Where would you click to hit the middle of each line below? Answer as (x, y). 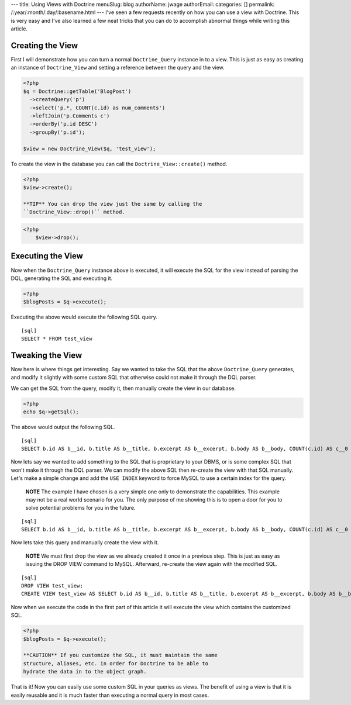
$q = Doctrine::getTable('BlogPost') (77, 91)
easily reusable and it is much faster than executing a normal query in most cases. (110, 695)
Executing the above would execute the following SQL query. (84, 317)
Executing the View (47, 256)
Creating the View (44, 45)
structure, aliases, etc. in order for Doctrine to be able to (116, 663)
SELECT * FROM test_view (57, 339)
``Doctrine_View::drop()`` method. (74, 212)
